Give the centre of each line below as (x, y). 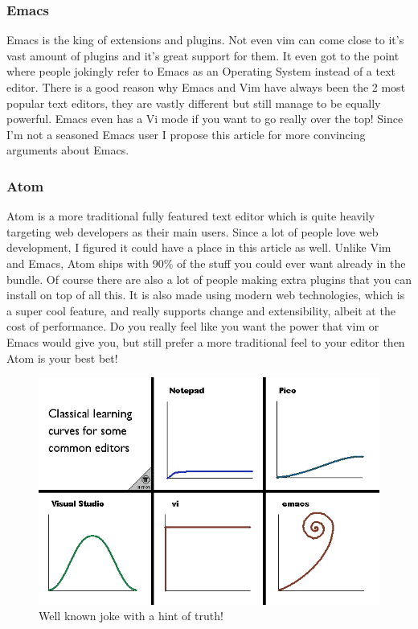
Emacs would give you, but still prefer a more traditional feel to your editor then (206, 341)
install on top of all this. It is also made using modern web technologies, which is (206, 295)
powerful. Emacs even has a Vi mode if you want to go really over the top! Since (205, 119)
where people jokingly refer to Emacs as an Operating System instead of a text (201, 71)
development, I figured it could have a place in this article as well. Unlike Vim (199, 247)
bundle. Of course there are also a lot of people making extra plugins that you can (209, 279)
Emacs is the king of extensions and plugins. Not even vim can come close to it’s (205, 40)
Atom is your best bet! (62, 358)
